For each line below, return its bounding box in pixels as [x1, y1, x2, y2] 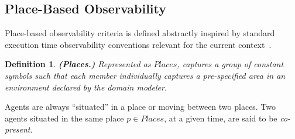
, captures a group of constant [177, 58, 284, 70]
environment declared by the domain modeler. [5, 81, 167, 93]
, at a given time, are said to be [164, 112, 277, 124]
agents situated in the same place [5, 112, 124, 124]
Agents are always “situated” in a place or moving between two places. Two [5, 100, 276, 113]
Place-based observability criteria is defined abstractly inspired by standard [5, 27, 275, 39]
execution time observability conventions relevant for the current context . [5, 38, 272, 50]
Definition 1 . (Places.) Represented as [5, 58, 151, 70]
